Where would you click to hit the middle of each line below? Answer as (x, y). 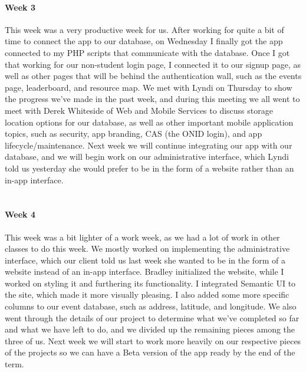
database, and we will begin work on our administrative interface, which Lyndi (147, 157)
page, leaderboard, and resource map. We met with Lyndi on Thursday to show (149, 87)
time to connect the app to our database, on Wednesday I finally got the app (144, 41)
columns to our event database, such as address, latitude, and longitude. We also (151, 306)
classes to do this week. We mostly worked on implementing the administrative (147, 248)
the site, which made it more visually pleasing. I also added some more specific (147, 294)
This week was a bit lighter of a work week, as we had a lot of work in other (142, 237)
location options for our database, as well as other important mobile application (149, 122)
